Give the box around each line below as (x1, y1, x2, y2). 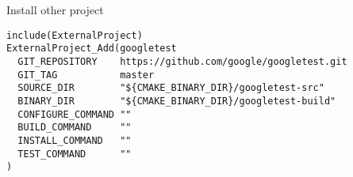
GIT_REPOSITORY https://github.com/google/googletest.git (17, 55, 347, 67)
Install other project (6, 2, 104, 17)
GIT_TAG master (17, 69, 155, 81)
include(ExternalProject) (6, 29, 143, 41)
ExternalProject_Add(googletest (6, 43, 177, 55)
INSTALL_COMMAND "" (17, 134, 132, 146)
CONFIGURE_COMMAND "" (17, 108, 132, 120)
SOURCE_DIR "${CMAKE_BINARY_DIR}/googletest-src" (17, 82, 324, 94)
